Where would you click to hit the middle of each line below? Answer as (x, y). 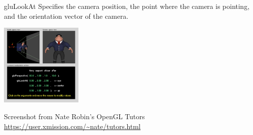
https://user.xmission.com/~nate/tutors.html (72, 126)
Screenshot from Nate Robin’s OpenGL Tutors (74, 116)
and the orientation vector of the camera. (66, 16)
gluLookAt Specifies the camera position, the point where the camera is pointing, (127, 6)
